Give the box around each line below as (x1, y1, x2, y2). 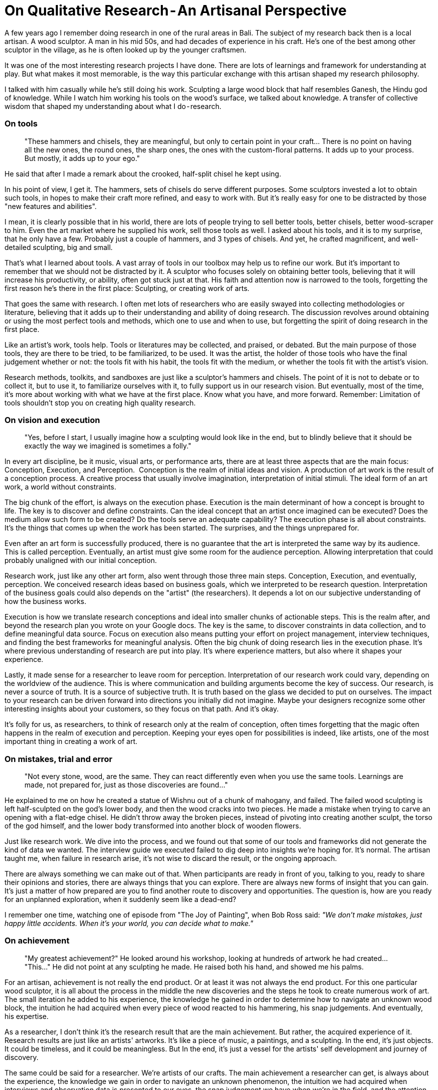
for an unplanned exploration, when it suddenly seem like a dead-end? (4, 895, 237, 903)
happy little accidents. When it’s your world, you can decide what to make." (4, 919, 253, 927)
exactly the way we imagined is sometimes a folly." (24, 441, 191, 450)
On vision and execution (4, 414, 100, 425)
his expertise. (4, 1011, 49, 1020)
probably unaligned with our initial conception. (4, 556, 157, 565)
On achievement (4, 935, 69, 946)
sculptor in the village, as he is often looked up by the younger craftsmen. (4, 45, 247, 54)
